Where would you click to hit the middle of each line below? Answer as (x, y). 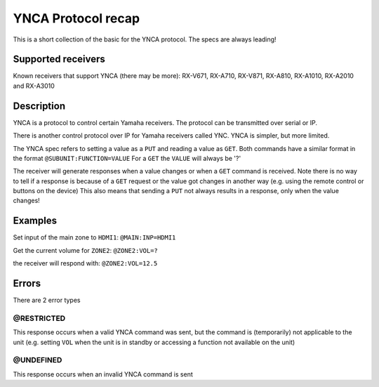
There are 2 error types (47, 300)
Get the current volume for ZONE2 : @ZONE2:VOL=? (85, 250)
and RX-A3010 (34, 86)
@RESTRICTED (39, 318)
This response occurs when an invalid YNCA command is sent (103, 374)
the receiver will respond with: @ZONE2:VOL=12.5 (85, 263)
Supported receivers (59, 59)
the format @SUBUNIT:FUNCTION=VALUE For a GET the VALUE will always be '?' (127, 158)
